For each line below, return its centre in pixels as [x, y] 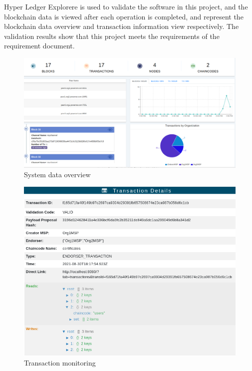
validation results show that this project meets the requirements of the [112, 36]
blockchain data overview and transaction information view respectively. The [122, 26]
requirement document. [39, 46]
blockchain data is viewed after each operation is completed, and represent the [124, 16]
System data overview [57, 175]
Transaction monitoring [60, 363]
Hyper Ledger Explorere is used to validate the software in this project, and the [126, 6]
